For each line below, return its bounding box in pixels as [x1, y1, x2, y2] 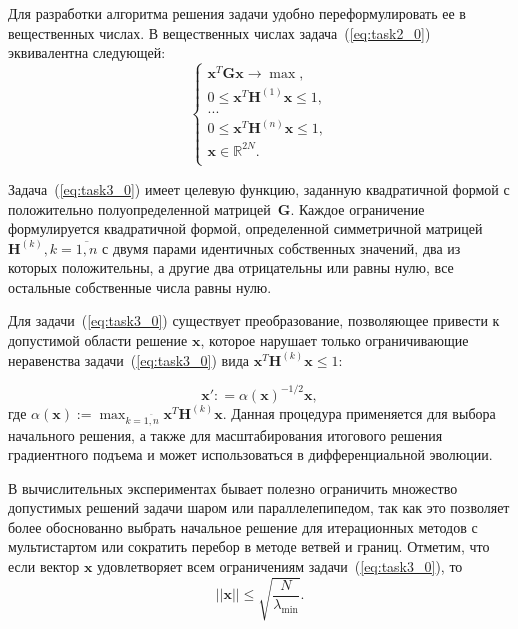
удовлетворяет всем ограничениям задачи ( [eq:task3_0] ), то [97, 556, 463, 577]
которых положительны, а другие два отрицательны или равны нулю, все [8, 257, 454, 278]
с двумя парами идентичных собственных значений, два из [102, 237, 461, 258]
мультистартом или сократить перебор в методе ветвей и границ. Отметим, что [8, 536, 490, 557]
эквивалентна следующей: [8, 42, 166, 63]
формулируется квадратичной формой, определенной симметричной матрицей [8, 218, 483, 239]
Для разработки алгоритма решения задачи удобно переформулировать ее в [8, 3, 466, 23]
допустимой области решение [8, 330, 188, 351]
